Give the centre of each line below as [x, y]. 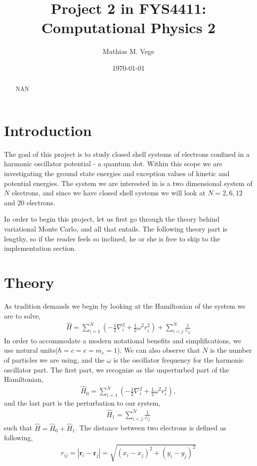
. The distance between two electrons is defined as [151, 428]
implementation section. [40, 248]
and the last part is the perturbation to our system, [82, 403]
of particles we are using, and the [54, 360]
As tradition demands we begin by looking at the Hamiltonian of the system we [125, 305]
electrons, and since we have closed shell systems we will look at [108, 193]
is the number [231, 350]
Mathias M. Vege [128, 51]
